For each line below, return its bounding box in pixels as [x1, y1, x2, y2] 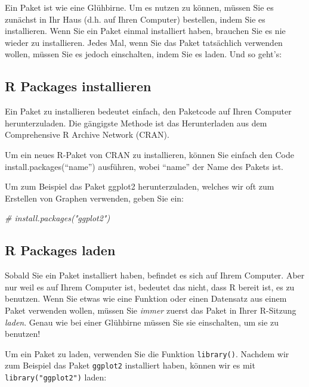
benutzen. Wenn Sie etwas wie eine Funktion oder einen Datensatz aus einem [5, 292, 287, 305]
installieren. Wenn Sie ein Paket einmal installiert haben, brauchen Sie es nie [5, 24, 286, 37]
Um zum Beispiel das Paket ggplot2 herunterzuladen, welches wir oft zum [5, 180, 274, 193]
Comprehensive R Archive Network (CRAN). [5, 128, 169, 141]
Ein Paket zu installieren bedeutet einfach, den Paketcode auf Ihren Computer [5, 105, 292, 117]
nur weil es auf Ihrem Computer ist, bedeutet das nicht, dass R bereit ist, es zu [5, 280, 295, 293]
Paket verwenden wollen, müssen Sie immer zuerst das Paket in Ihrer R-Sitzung [5, 304, 296, 316]
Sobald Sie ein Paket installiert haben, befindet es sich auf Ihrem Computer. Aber [5, 269, 305, 281]
